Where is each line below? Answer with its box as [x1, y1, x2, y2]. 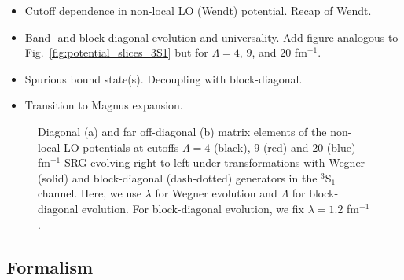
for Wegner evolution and [155, 185, 277, 201]
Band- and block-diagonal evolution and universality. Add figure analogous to [24, 28, 398, 45]
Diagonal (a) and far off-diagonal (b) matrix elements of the [38, 123, 327, 139]
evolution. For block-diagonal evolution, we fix [82, 200, 305, 216]
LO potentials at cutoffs [64, 138, 179, 155]
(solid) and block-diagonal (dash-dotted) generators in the [38, 169, 318, 186]
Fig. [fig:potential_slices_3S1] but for [24, 44, 208, 61]
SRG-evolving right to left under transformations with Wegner [64, 154, 365, 171]
